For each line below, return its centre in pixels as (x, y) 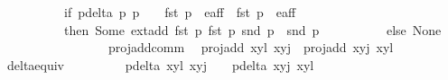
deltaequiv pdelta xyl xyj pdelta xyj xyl (160, 64)
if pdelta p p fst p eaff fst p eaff (180, 12)
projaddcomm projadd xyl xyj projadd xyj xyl (251, 47)
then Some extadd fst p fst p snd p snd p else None (252, 29)
